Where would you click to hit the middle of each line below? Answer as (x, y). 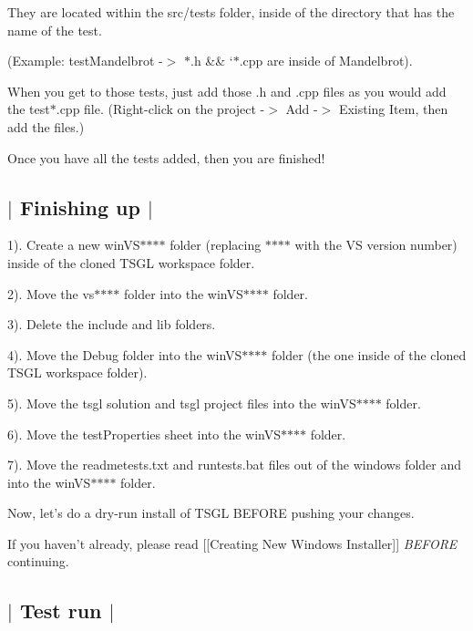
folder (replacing (216, 245)
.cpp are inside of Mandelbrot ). (326, 61)
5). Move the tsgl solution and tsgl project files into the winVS (182, 403)
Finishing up (80, 207)
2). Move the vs (51, 293)
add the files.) (46, 126)
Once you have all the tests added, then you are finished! (166, 157)
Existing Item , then (393, 109)
